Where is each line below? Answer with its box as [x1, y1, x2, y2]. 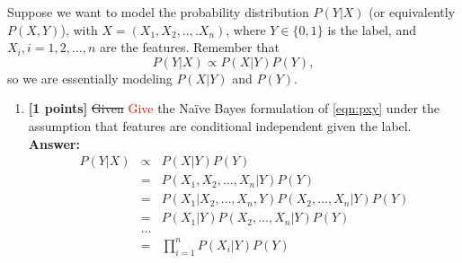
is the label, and [327, 20, 416, 39]
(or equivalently [369, 3, 456, 21]
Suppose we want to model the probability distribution [7, 3, 309, 21]
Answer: [28, 134, 80, 153]
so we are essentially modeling [7, 68, 173, 87]
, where [226, 20, 266, 39]
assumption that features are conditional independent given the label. [28, 116, 412, 135]
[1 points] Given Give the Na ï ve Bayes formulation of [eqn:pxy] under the [28, 99, 440, 118]
